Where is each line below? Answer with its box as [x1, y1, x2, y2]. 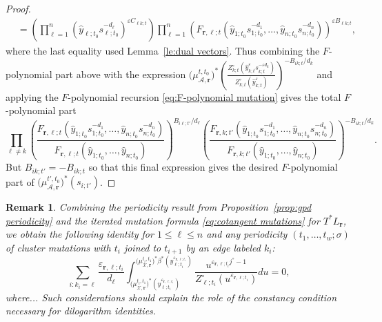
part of [6, 174, 34, 189]
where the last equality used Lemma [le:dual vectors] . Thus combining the [6, 43, 320, 57]
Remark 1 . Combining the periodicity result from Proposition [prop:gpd [6, 200, 312, 214]
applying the [6, 89, 59, 104]
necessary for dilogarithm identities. [6, 303, 157, 318]
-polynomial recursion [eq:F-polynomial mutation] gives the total [68, 89, 341, 104]
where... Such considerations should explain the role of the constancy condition [6, 290, 337, 304]
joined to [123, 240, 161, 254]
